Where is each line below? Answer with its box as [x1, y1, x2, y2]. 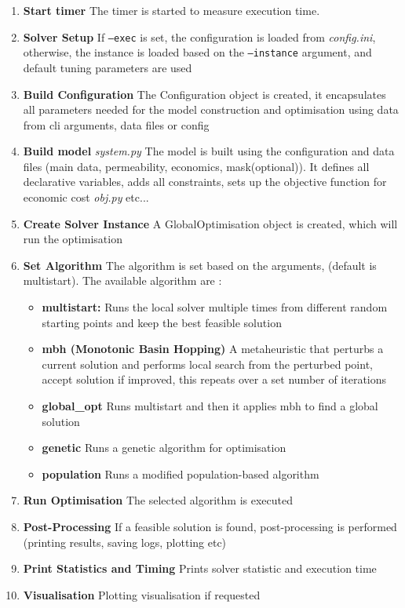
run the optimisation [23, 231, 122, 247]
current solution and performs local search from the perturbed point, [42, 355, 373, 372]
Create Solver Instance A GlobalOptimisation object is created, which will [23, 215, 398, 231]
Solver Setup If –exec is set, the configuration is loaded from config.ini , [23, 28, 376, 45]
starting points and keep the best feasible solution [42, 314, 282, 330]
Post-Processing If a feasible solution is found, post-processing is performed [23, 518, 397, 534]
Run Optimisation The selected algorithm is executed [23, 492, 293, 508]
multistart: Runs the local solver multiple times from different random [42, 299, 388, 315]
